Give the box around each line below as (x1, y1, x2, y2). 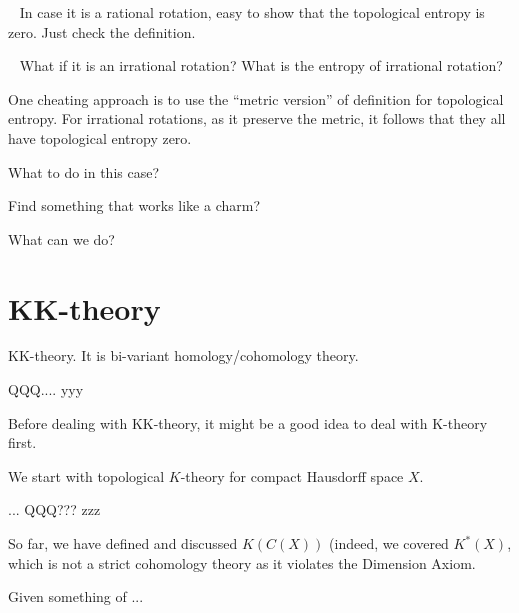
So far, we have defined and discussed (8, 533, 238, 554)
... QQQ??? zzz (8, 499, 101, 520)
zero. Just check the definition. (8, 21, 196, 42)
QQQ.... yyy (8, 379, 84, 400)
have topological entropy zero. (8, 127, 192, 148)
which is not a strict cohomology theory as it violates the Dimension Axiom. (8, 552, 476, 573)
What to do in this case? (8, 161, 160, 182)
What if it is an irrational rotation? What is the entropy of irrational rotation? (19, 55, 503, 76)
